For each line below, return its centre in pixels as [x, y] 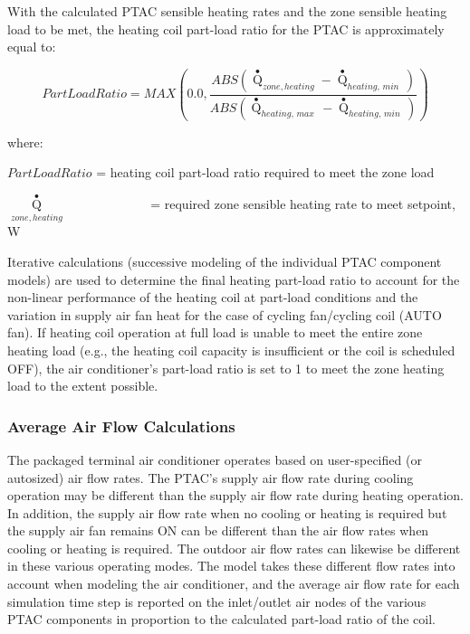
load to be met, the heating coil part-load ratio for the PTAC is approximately [226, 28]
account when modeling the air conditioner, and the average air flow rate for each [234, 584]
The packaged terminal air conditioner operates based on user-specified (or [215, 459]
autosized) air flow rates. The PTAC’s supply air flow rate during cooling [211, 477]
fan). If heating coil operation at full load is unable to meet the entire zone [215, 332]
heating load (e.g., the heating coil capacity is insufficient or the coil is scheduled [231, 350]
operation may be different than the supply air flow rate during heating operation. [235, 495]
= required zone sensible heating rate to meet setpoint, [303, 204]
